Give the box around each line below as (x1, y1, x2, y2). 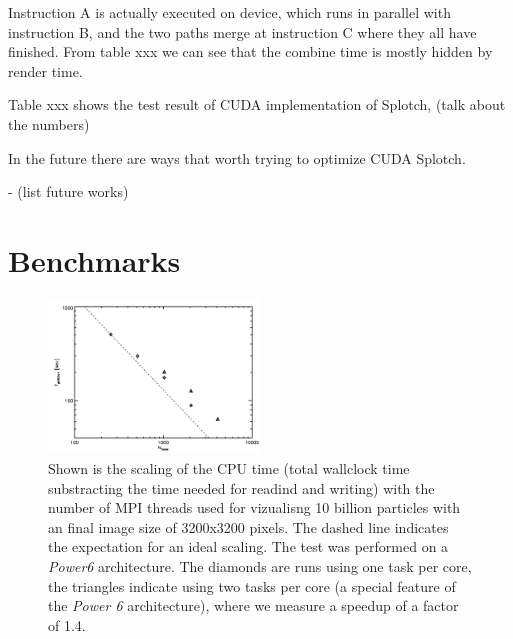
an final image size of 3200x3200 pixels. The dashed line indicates (48, 516, 449, 537)
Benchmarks (8, 239, 181, 280)
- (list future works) (8, 181, 129, 202)
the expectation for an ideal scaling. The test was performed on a (48, 536, 449, 557)
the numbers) (8, 113, 90, 134)
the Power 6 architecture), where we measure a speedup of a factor (48, 595, 459, 616)
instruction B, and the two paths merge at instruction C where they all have (8, 21, 477, 42)
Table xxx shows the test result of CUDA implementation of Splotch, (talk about (8, 94, 506, 115)
